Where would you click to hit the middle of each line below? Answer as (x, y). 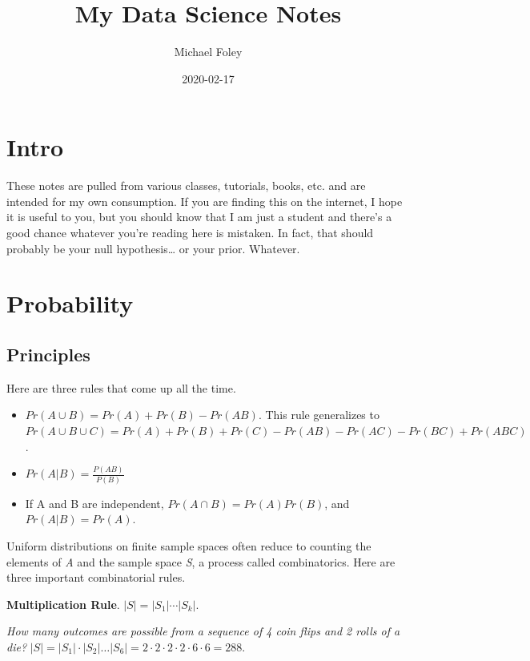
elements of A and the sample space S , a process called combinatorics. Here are (201, 561)
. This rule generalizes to (319, 415)
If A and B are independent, (94, 503)
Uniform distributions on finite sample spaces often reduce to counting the (189, 545)
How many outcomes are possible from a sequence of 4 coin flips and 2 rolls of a (203, 631)
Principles (48, 354)
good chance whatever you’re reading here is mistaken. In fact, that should (190, 233)
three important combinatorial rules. (96, 577)
